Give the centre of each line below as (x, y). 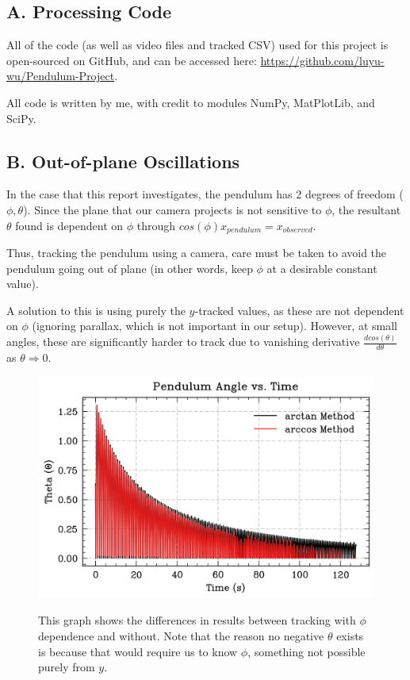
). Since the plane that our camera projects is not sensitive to (172, 209)
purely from (67, 667)
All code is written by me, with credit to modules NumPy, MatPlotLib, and (191, 102)
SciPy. (21, 118)
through (156, 225)
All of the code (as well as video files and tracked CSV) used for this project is (197, 45)
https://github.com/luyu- (322, 60)
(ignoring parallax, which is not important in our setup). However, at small (215, 326)
